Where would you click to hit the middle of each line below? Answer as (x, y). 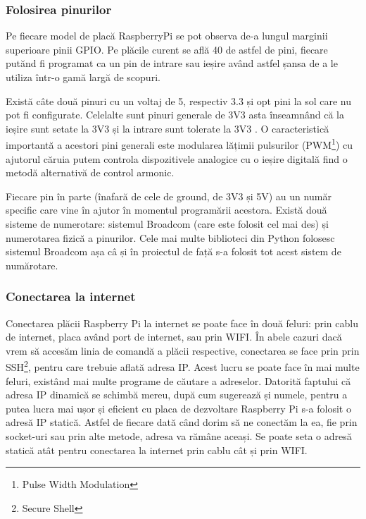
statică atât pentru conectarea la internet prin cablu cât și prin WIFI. (157, 450)
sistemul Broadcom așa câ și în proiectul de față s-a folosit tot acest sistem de (173, 251)
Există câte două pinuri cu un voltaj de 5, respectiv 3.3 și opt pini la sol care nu (179, 100)
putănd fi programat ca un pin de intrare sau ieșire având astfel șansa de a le (172, 63)
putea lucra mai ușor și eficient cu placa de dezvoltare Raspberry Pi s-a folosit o (178, 408)
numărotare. (32, 265)
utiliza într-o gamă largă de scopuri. (83, 77)
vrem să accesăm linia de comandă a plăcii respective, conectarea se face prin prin (183, 350)
